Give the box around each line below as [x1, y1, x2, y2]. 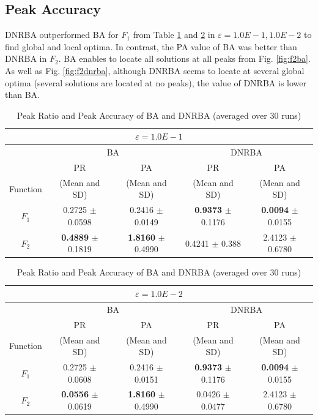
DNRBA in [5, 52, 47, 65]
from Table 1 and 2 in [133, 28, 215, 41]
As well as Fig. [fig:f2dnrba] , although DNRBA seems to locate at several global [5, 64, 305, 77]
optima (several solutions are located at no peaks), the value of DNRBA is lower [5, 76, 306, 89]
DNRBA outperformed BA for [5, 28, 119, 41]
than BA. [5, 88, 40, 101]
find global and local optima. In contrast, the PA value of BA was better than [5, 40, 297, 53]
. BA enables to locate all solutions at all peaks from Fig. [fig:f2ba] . [58, 52, 311, 65]
